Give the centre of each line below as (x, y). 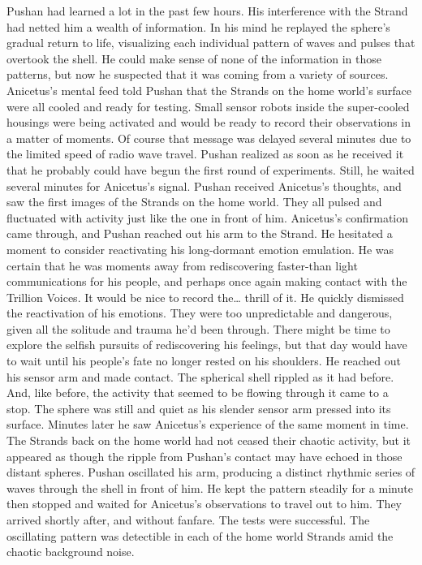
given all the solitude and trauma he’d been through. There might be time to (198, 328)
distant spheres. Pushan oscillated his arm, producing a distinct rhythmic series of (211, 472)
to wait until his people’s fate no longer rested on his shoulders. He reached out (204, 361)
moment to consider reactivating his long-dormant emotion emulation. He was (200, 249)
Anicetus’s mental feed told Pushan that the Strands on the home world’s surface (209, 90)
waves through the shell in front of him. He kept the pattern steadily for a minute (210, 487)
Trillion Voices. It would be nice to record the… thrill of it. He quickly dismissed (205, 297)
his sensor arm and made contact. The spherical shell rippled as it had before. (200, 376)
